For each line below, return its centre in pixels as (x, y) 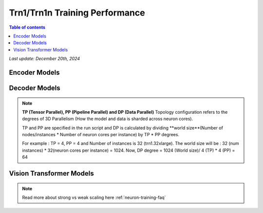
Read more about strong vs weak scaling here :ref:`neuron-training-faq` (94, 197)
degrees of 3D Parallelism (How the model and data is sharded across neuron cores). (108, 119)
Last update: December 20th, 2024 (45, 59)
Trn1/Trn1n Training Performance (77, 13)
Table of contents (27, 27)
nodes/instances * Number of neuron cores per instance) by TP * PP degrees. (101, 135)
